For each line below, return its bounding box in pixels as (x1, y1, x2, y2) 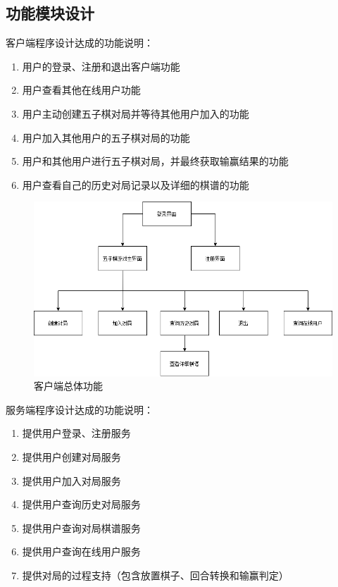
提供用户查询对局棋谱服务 (22, 520, 141, 535)
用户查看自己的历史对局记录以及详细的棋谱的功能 (22, 177, 249, 192)
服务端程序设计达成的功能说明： (6, 402, 154, 416)
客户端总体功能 (34, 378, 103, 393)
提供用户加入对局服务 (22, 473, 121, 488)
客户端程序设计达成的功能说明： (6, 35, 154, 50)
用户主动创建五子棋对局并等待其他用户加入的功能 (22, 106, 249, 121)
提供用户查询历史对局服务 (22, 497, 141, 512)
